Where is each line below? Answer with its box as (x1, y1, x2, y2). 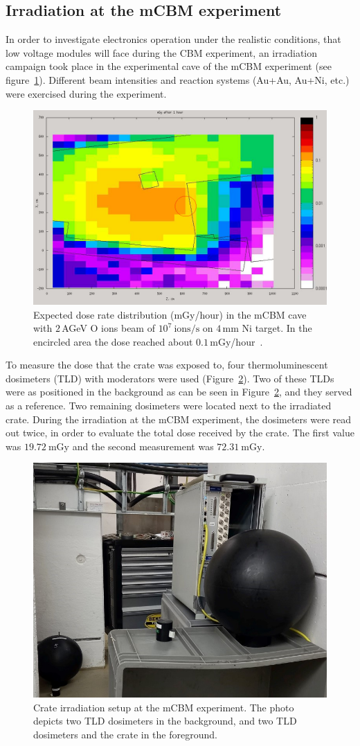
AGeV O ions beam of (62, 321, 155, 335)
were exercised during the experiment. (6, 86, 167, 100)
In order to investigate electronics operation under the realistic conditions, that (6, 32, 341, 46)
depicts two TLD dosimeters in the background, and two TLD (33, 713, 297, 728)
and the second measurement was (72, 438, 214, 453)
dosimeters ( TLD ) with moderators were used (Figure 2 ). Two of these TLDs (6, 371, 334, 385)
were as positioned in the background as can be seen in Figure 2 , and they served (6, 384, 352, 399)
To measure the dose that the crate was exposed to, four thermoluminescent (6, 357, 328, 372)
